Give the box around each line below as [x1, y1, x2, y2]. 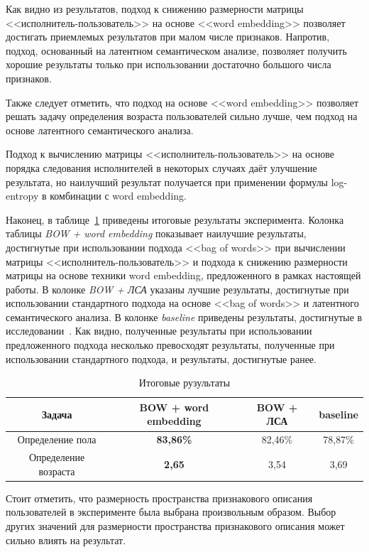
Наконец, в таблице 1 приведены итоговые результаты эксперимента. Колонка [6, 212, 344, 227]
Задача [41, 406, 72, 421]
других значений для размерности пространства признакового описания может [6, 519, 345, 533]
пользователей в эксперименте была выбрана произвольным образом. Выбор [6, 504, 336, 519]
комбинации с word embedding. [50, 188, 187, 203]
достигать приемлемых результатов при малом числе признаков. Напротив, [6, 29, 330, 44]
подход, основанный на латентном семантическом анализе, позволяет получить [6, 43, 347, 58]
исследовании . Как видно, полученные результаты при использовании [6, 323, 312, 338]
